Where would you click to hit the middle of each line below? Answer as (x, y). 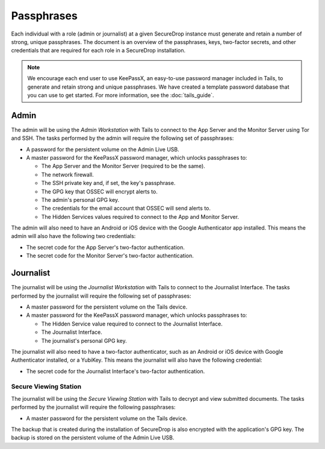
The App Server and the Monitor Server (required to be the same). (123, 166)
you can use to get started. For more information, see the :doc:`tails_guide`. (121, 95)
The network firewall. (67, 174)
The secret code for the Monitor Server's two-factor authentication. (110, 256)
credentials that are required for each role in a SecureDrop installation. (98, 51)
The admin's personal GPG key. (80, 199)
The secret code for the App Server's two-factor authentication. (105, 247)
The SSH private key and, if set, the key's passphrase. (108, 183)
